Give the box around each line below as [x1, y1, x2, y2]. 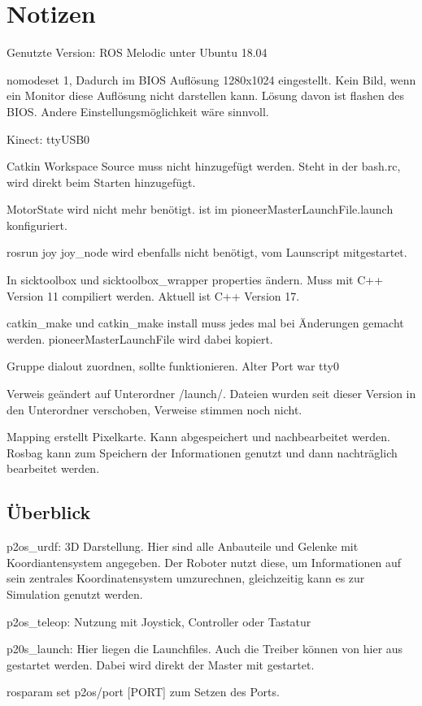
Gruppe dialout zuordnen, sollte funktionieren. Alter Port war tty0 [7, 357, 340, 375]
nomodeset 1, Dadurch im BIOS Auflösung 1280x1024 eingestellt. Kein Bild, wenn [7, 71, 416, 88]
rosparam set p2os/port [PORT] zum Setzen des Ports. [7, 683, 280, 700]
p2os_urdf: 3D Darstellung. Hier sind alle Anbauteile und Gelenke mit [7, 538, 359, 555]
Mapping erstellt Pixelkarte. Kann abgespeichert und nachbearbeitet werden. [7, 428, 390, 445]
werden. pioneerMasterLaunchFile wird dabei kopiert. [7, 330, 273, 347]
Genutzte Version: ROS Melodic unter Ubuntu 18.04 [7, 44, 268, 61]
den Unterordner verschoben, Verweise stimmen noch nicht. [7, 401, 302, 418]
